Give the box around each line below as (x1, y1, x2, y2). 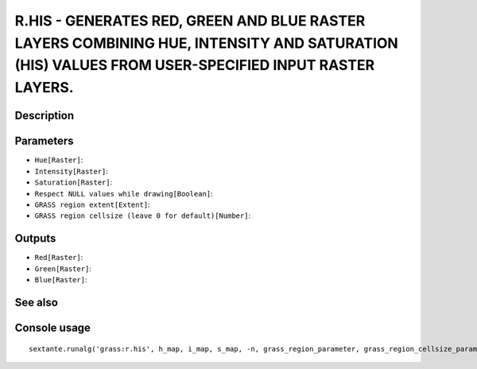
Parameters (14, 134, 74, 148)
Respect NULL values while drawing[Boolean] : (34, 188, 214, 198)
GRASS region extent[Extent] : (34, 200, 150, 210)
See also (14, 295, 59, 309)
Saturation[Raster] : (34, 177, 113, 187)
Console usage (14, 320, 91, 334)
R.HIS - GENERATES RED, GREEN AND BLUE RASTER (14, 12, 366, 29)
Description (14, 109, 75, 122)
